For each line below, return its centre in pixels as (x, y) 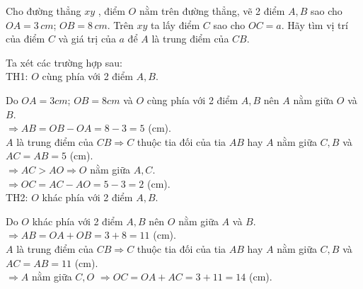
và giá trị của (87, 39)
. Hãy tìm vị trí (315, 24)
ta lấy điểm (175, 24)
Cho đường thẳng (44, 11)
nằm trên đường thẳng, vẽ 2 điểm (212, 11)
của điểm (25, 39)
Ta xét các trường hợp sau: (64, 62)
